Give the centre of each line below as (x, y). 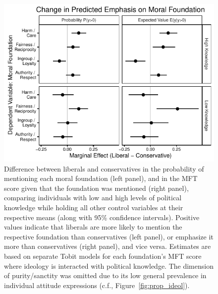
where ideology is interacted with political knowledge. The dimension (109, 265)
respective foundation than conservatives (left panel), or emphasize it (109, 236)
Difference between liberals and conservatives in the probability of (104, 168)
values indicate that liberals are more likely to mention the (93, 227)
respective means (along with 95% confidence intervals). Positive (102, 217)
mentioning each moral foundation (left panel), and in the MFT (101, 178)
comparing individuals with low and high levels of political (93, 198)
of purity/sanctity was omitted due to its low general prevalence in (105, 275)
